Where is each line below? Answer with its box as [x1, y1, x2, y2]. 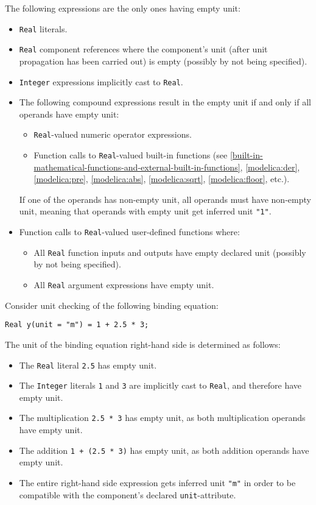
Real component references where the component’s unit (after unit [19, 43, 268, 55]
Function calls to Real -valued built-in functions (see [33, 149, 228, 161]
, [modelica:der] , [240, 160, 300, 173]
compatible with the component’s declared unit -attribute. [19, 488, 236, 501]
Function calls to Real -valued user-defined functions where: [19, 225, 240, 238]
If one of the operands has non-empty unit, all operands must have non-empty [19, 192, 311, 205]
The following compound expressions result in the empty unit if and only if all [19, 96, 311, 108]
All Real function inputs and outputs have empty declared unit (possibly [33, 245, 306, 258]
